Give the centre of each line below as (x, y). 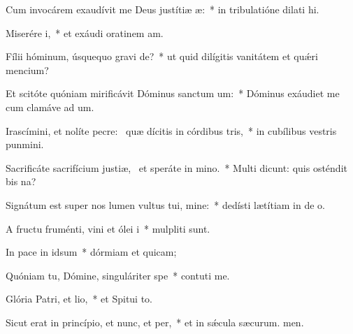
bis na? (21, 181)
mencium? (27, 70)
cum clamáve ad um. (50, 107)
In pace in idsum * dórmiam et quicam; (91, 252)
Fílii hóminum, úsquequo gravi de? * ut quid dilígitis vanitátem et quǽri (162, 56)
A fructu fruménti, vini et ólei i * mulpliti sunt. (108, 228)
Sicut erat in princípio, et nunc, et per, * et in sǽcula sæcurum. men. (155, 322)
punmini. (25, 144)
